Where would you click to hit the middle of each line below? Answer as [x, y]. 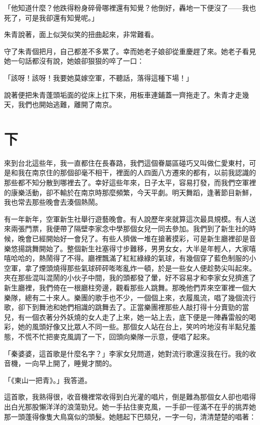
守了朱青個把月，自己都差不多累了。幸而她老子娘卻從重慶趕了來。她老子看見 [130, 51]
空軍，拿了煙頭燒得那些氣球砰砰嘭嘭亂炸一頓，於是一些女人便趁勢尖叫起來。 [130, 268]
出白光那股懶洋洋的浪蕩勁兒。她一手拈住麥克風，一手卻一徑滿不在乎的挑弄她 [130, 406]
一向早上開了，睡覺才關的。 [70, 363]
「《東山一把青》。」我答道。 [48, 380]
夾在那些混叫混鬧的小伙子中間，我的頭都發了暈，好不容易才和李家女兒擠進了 [130, 278]
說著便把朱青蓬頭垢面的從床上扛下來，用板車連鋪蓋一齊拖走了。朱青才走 [123, 94]
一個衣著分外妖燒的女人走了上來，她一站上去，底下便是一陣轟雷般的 [137, 317]
